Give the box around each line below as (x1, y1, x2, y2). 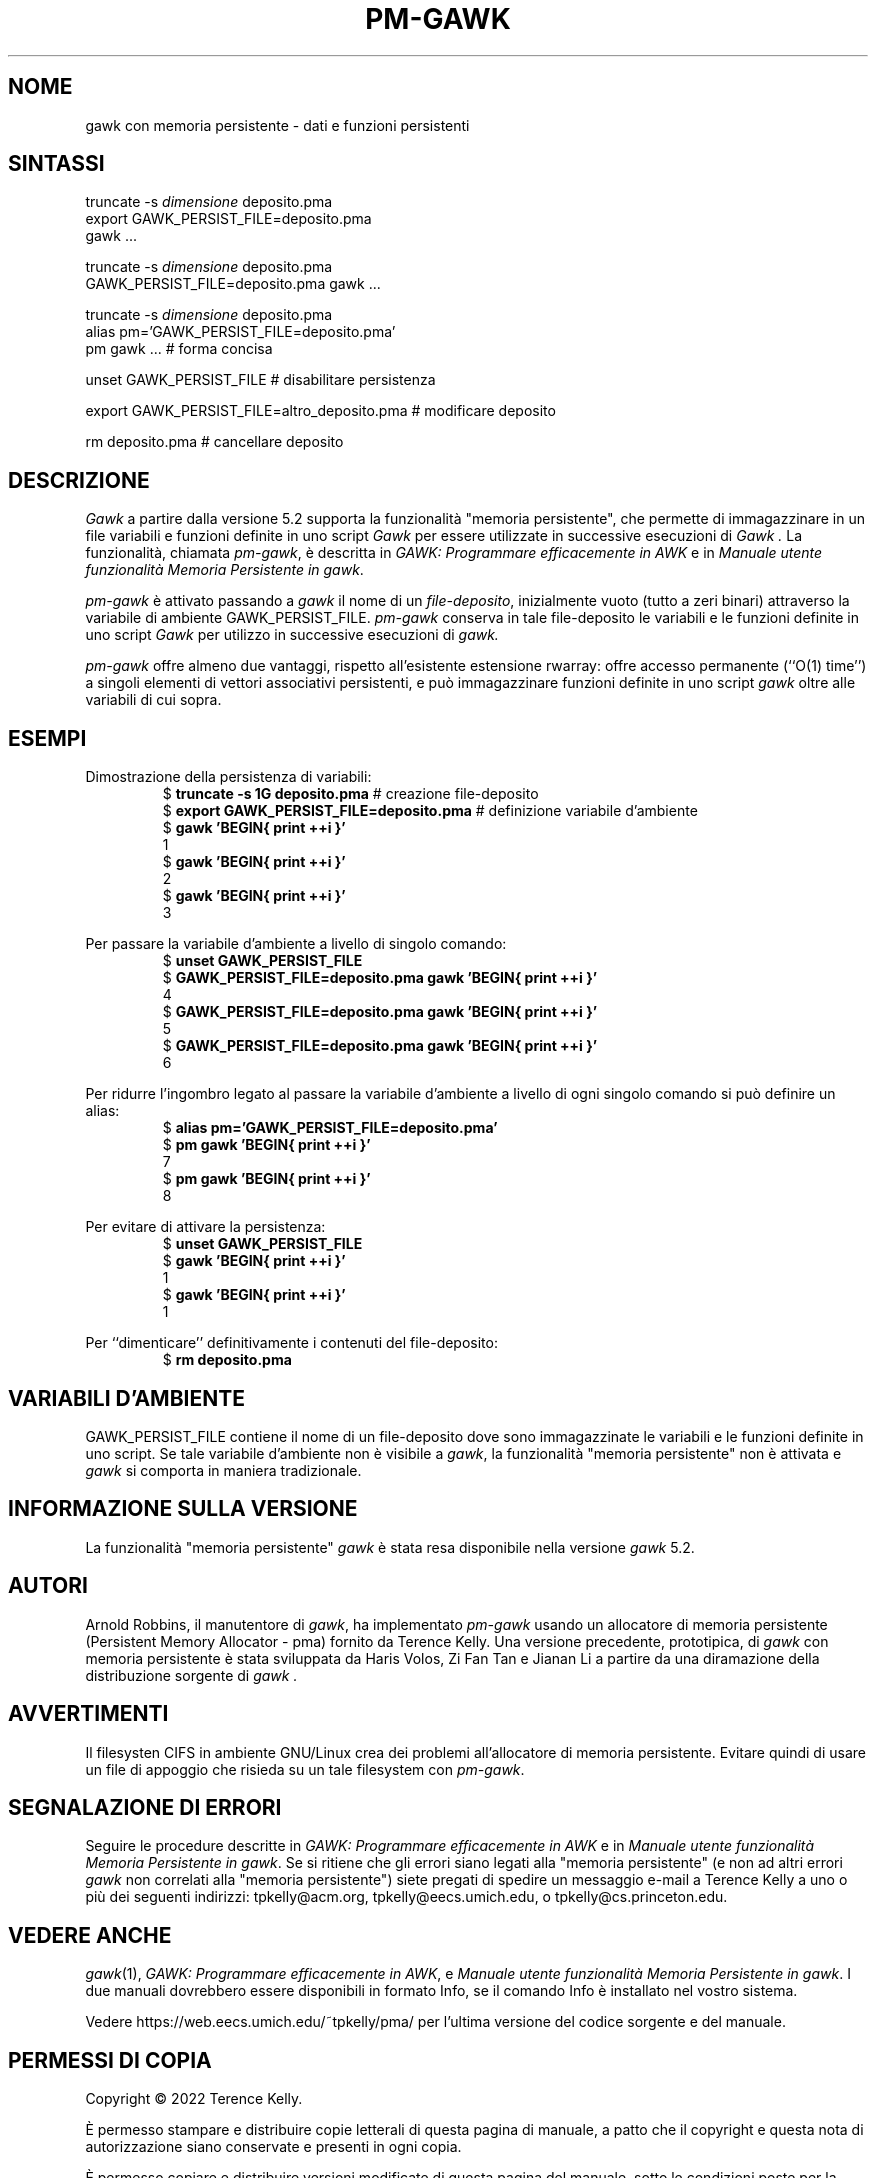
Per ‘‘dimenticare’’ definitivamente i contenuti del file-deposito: (85, 1334, 498, 1352)
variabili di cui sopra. (85, 691, 222, 709)
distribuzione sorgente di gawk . (85, 1666, 298, 1684)
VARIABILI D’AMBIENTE (8, 1385, 245, 1411)
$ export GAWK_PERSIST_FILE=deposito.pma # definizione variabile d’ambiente (162, 802, 698, 820)
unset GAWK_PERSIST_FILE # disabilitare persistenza (85, 371, 436, 389)
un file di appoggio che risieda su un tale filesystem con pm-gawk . (85, 1760, 525, 1778)
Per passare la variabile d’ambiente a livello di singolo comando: (85, 935, 507, 953)
